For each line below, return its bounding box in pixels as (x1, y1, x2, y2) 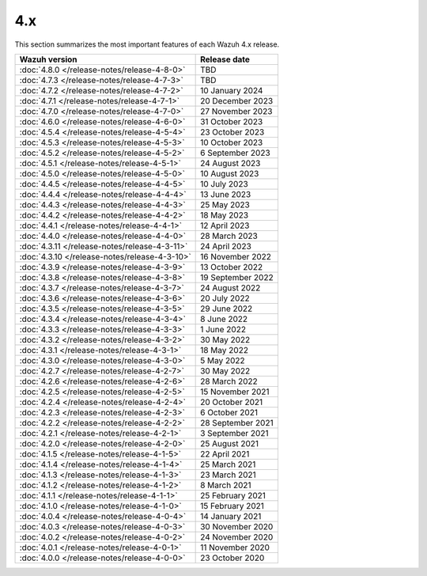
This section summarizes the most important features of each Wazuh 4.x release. (14, 40, 280, 49)
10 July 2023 (200, 178, 248, 189)
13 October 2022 (200, 261, 263, 272)
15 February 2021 (200, 500, 264, 511)
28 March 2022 (200, 376, 259, 387)
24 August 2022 (200, 282, 261, 293)
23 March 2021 (200, 469, 256, 480)
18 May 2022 (200, 344, 249, 355)
